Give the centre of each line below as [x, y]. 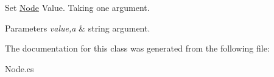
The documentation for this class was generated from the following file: [137, 48]
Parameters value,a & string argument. [78, 28]
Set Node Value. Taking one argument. [77, 7]
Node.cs [19, 68]
